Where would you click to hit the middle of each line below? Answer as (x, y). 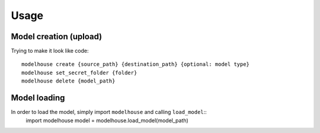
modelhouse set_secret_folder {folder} (79, 72)
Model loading (38, 98)
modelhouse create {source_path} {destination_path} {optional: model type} (136, 64)
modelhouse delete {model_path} (68, 81)
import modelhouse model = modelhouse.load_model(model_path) (107, 120)
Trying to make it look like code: (50, 51)
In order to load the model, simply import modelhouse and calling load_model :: (109, 112)
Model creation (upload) (57, 37)
